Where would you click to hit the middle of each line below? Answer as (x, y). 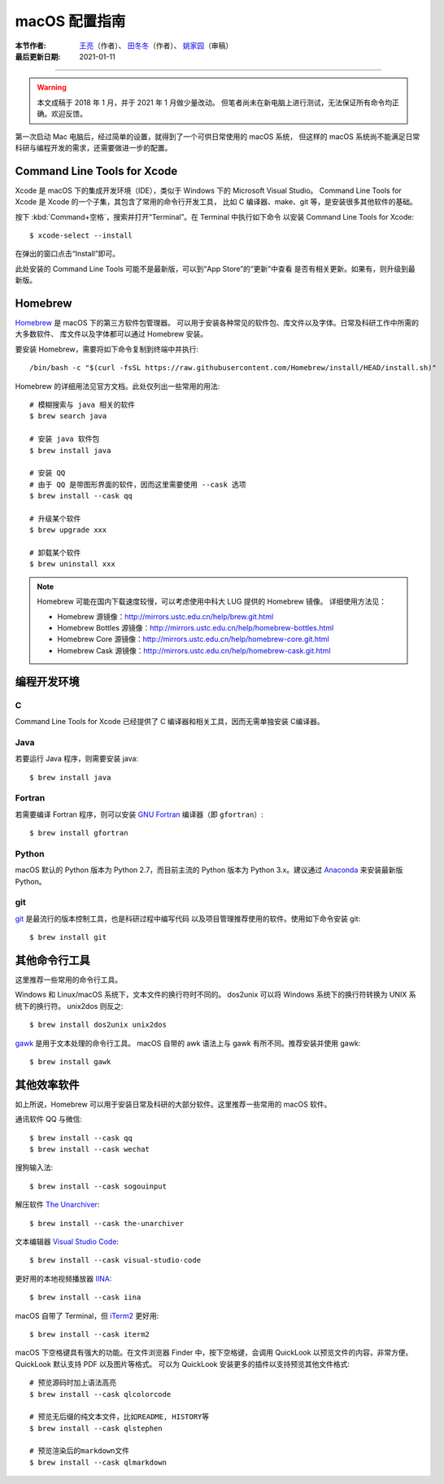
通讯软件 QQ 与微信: (49, 1120)
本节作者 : (30, 46)
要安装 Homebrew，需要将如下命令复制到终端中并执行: (107, 349)
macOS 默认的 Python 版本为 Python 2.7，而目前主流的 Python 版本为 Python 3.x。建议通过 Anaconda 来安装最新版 (209, 870)
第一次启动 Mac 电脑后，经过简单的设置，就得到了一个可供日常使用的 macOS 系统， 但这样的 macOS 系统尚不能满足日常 (218, 136)
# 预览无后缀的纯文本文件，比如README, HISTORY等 (120, 1417)
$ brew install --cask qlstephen (96, 1428)
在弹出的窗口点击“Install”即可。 (67, 254)
